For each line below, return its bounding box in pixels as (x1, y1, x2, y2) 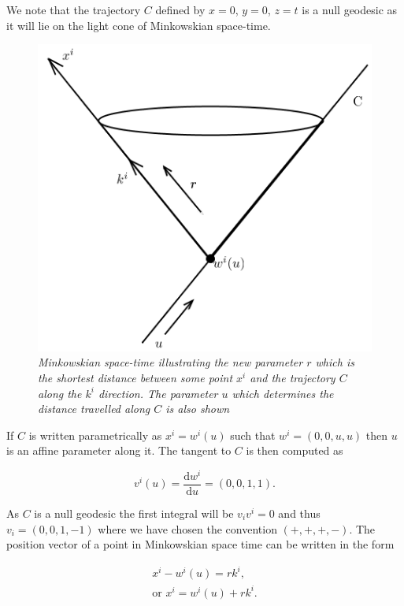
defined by (155, 2, 206, 17)
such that (230, 426, 276, 443)
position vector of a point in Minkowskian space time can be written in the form (6, 536, 395, 552)
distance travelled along (38, 400, 150, 417)
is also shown (165, 400, 230, 417)
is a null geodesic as (302, 2, 398, 17)
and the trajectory (250, 369, 335, 385)
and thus (278, 505, 321, 522)
